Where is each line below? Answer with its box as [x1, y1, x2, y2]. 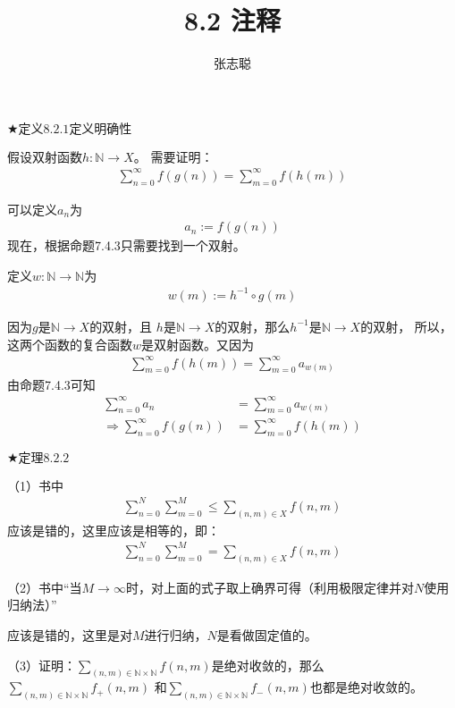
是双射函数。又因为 [141, 334, 255, 353]
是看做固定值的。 [216, 625, 317, 644]
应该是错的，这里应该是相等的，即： [7, 520, 220, 539]
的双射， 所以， [360, 316, 452, 335]
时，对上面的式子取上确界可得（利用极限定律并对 [125, 577, 414, 596]
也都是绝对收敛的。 [309, 678, 423, 696]
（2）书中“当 [7, 577, 82, 596]
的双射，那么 [215, 316, 291, 335]
